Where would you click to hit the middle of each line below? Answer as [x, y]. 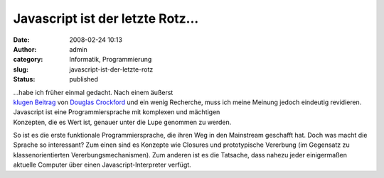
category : [28, 60]
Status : [24, 79]
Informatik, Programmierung [111, 60]
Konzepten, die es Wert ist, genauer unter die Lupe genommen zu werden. [122, 122]
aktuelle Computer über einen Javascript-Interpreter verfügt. [102, 165]
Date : [21, 40]
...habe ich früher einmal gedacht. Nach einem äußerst [93, 92]
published [84, 79]
